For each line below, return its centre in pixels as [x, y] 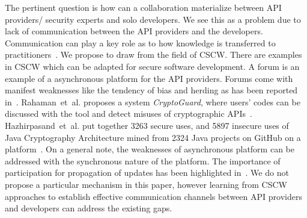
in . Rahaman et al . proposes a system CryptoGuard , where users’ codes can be [153, 101]
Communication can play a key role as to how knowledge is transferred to [140, 42]
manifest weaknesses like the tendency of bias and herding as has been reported [151, 90]
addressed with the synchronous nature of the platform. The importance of [143, 160]
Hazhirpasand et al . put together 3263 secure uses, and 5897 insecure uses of [147, 125]
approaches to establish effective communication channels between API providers [153, 196]
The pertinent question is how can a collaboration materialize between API [143, 7]
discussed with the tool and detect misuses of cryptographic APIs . [129, 114]
